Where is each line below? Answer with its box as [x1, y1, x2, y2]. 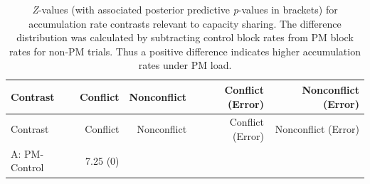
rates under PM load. [138, 58, 232, 72]
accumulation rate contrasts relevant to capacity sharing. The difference [28, 16, 342, 31]
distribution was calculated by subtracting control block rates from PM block [16, 30, 354, 45]
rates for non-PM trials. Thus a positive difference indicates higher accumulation [9, 43, 361, 58]
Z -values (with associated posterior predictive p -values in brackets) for [32, 2, 338, 16]
